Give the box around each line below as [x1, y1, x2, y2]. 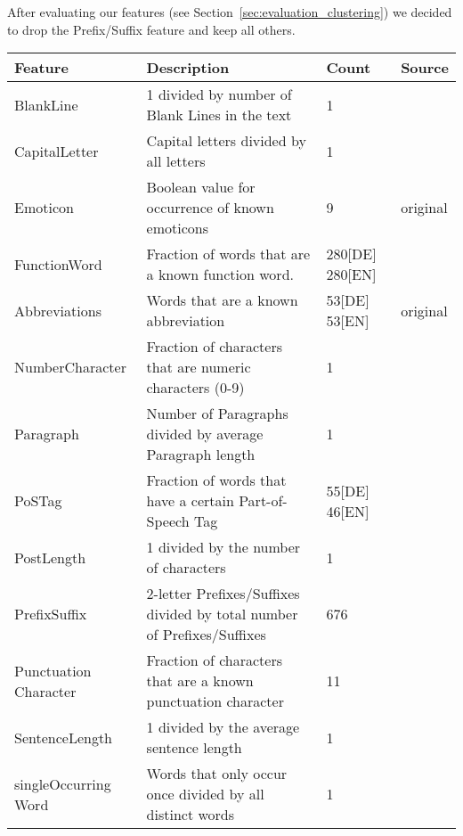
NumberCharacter [14, 357, 126, 378]
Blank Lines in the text [146, 104, 292, 126]
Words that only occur [146, 763, 288, 784]
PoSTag [14, 490, 62, 512]
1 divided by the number [146, 537, 301, 558]
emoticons [146, 217, 208, 239]
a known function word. [146, 264, 294, 285]
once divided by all [146, 783, 264, 805]
